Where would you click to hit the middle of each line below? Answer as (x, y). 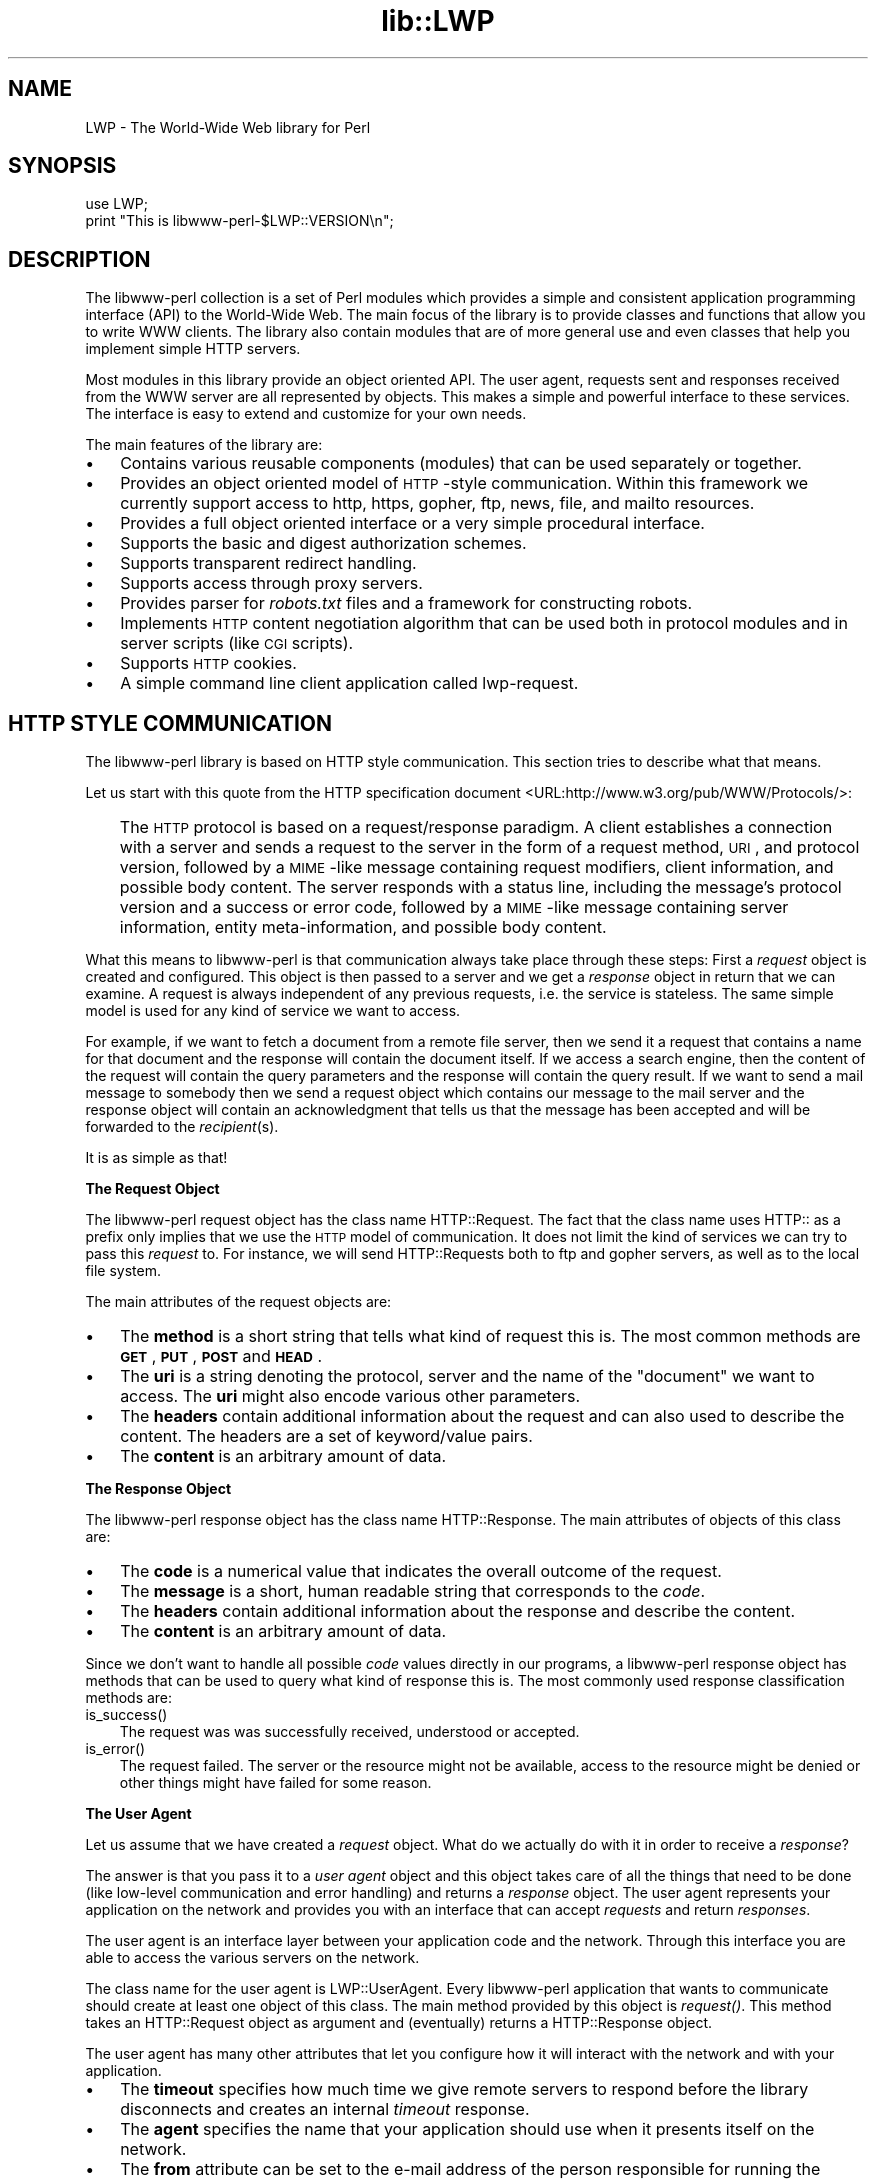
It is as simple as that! (156, 1158)
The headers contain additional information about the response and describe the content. (458, 1611)
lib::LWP (438, 21)
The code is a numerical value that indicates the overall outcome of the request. (421, 1571)
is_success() (126, 1715)
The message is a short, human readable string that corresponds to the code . (413, 1591)
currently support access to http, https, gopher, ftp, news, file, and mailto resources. (437, 503)
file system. (123, 1271)
